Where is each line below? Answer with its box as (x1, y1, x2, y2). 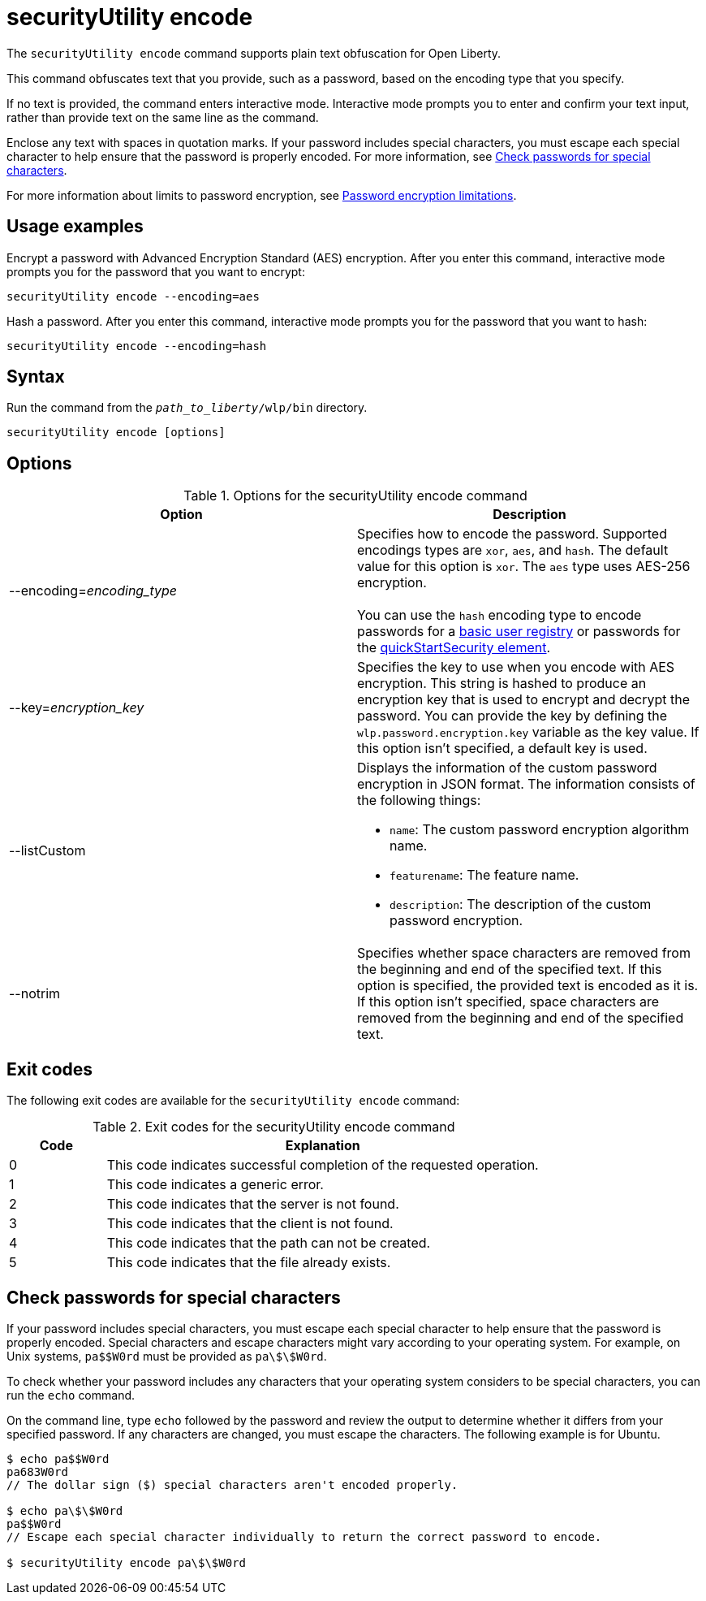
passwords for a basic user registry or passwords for (357, 623, 681, 640)
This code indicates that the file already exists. (106, 1254, 391, 1271)
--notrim (9, 985, 61, 1002)
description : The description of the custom (390, 896, 652, 913)
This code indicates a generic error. (106, 1176, 324, 1193)
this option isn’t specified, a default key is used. (357, 740, 648, 757)
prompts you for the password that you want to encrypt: (6, 264, 305, 279)
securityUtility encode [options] (6, 426, 226, 439)
